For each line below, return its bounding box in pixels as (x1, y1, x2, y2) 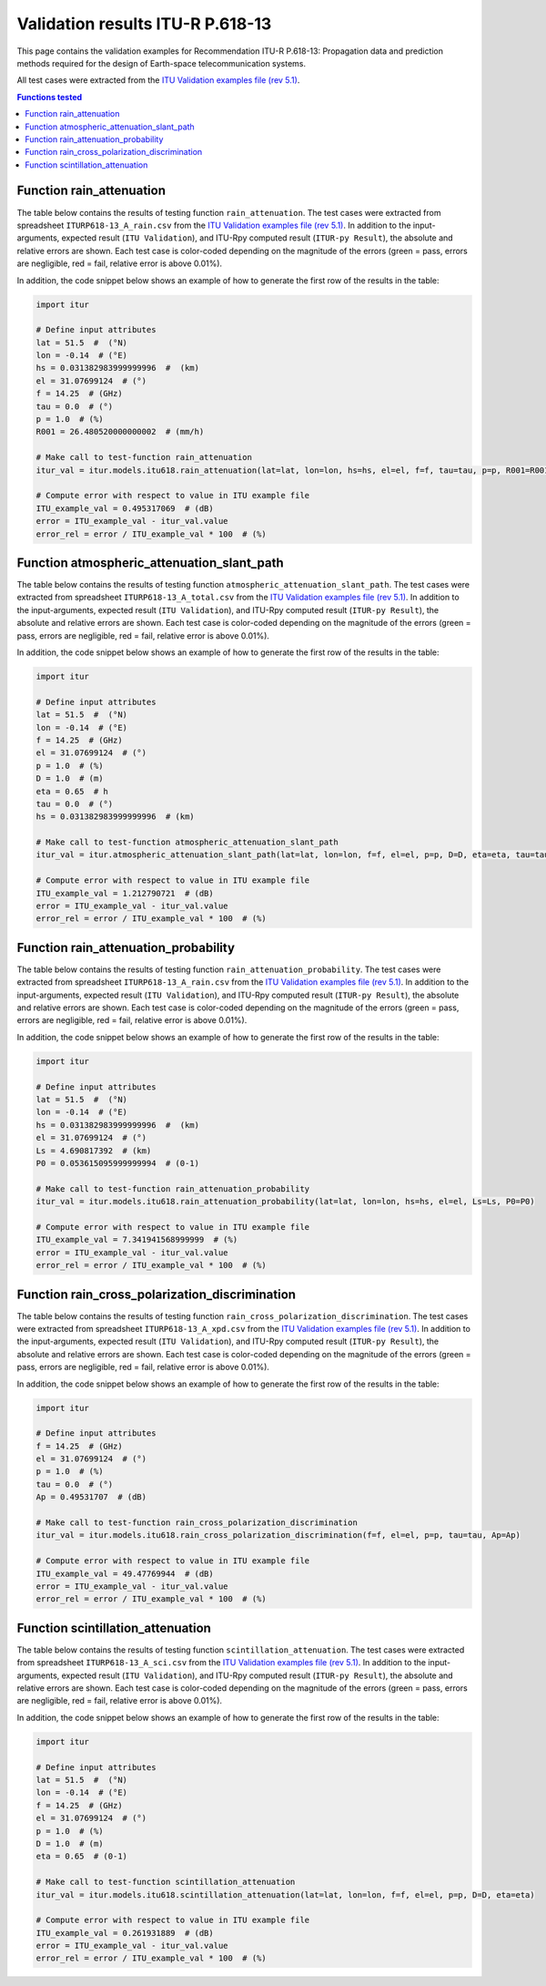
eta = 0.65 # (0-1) (35, 1851, 127, 1862)
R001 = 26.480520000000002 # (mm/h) (35, 426, 205, 437)
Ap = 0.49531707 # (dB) (35, 1492, 147, 1502)
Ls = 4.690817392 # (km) (35, 1145, 152, 1156)
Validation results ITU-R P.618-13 (16, 14, 272, 34)
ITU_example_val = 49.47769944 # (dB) (35, 1568, 214, 1579)
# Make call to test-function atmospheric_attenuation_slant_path (35, 837, 339, 847)
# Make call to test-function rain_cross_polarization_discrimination (35, 1518, 359, 1528)
